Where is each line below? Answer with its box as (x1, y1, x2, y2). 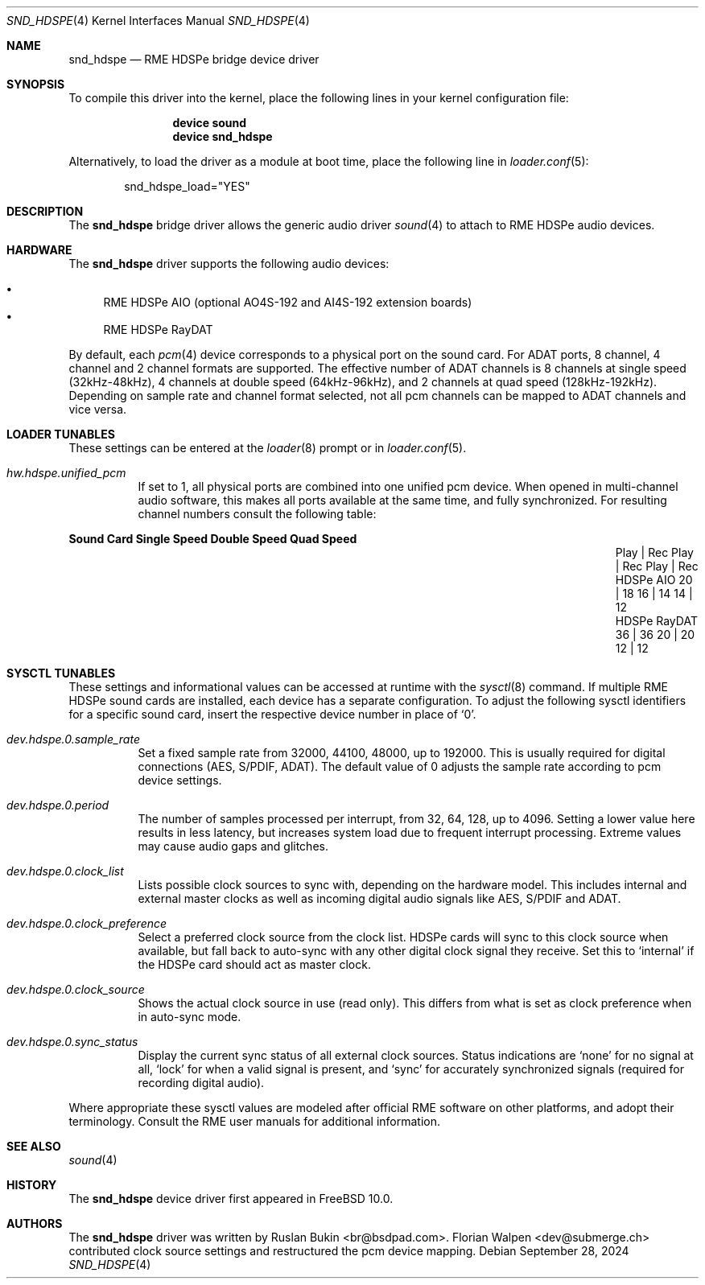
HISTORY (6, 1178, 57, 1192)
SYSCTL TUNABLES (6, 666, 116, 680)
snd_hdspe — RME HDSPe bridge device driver (68, 52, 320, 66)
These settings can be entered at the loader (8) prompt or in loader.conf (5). (68, 441, 467, 455)
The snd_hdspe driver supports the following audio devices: (68, 257, 390, 270)
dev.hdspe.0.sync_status (6, 1035, 138, 1048)
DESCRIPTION (6, 204, 84, 218)
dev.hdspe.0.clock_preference (6, 916, 167, 930)
